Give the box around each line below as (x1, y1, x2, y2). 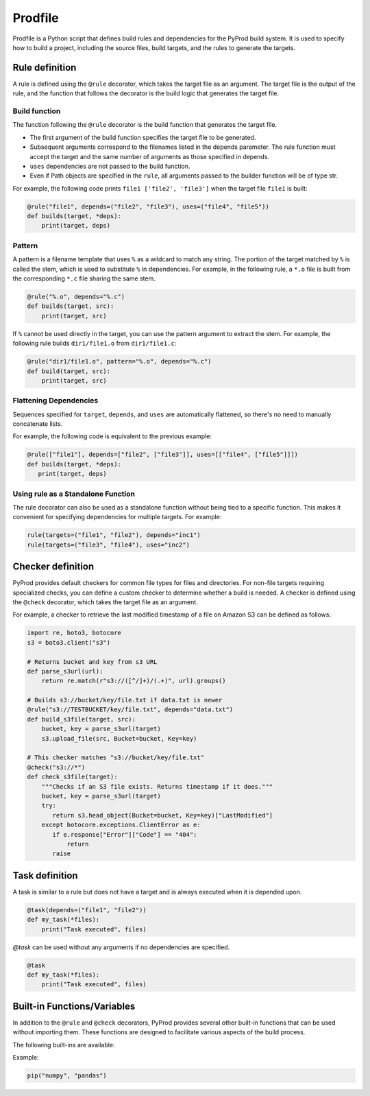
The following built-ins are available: (12, 1040, 115, 1049)
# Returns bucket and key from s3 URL (27, 658, 158, 665)
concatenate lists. (12, 420, 63, 428)
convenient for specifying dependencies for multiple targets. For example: (12, 513, 222, 521)
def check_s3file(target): (27, 773, 118, 781)
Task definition (12, 870, 78, 881)
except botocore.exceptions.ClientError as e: (41, 821, 201, 829)
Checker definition (12, 561, 95, 573)
